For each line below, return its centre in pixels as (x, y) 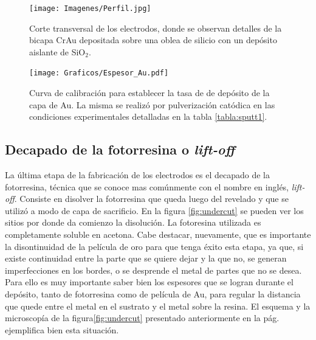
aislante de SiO (57, 51)
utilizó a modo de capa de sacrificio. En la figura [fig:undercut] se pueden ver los (154, 210)
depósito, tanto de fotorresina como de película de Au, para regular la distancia (153, 294)
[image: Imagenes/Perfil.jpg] (90, 9)
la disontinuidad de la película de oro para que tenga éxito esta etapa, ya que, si (154, 246)
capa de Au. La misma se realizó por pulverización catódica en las (152, 104)
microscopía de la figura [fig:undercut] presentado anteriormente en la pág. (142, 318)
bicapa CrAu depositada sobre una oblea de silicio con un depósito (153, 40)
